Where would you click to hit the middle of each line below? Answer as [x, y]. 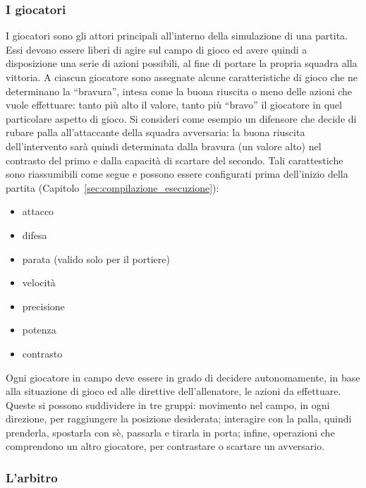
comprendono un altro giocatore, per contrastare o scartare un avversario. [165, 446]
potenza [39, 330]
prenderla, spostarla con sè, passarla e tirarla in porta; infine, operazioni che [170, 432]
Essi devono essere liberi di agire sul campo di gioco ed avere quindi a [157, 49]
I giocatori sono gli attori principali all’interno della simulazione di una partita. [177, 36]
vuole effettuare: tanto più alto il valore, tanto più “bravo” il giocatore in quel [174, 105]
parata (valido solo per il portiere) [96, 258]
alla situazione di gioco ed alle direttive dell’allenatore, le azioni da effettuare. [173, 391]
